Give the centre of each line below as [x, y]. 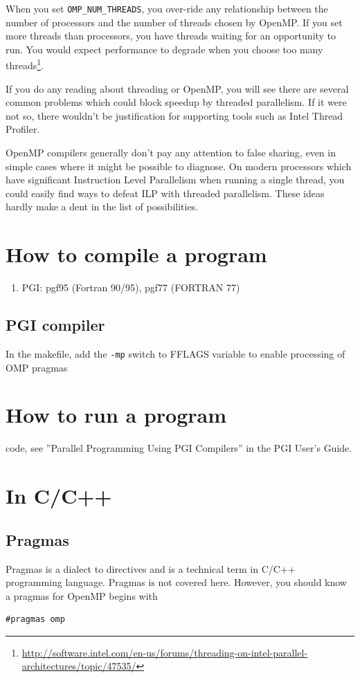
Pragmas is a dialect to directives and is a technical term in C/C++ [151, 568]
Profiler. [23, 129]
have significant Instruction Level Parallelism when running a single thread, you [175, 180]
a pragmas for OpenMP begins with [82, 595]
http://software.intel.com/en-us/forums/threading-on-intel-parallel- [165, 652]
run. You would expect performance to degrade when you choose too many [164, 49]
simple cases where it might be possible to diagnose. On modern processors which [179, 166]
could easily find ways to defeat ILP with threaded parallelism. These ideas [165, 193]
